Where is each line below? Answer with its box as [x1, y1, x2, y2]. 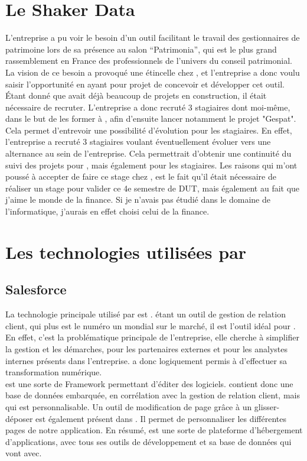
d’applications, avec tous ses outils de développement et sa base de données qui [5, 435, 292, 447]
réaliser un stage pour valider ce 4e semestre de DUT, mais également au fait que [5, 181, 300, 194]
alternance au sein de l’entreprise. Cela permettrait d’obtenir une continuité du [5, 147, 292, 160]
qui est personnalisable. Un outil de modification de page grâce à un [5, 400, 252, 413]
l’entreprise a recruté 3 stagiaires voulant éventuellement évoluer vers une [5, 135, 271, 148]
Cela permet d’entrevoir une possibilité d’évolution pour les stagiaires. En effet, [5, 124, 292, 136]
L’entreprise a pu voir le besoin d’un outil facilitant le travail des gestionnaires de [5, 31, 300, 44]
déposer [5, 412, 33, 424]
